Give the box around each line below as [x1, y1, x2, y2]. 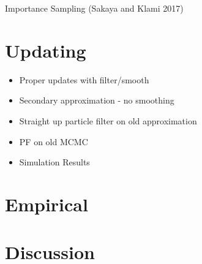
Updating [5, 37, 86, 62]
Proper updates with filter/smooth [19, 73, 149, 86]
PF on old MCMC [19, 135, 88, 148]
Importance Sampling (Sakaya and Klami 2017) [5, 2, 184, 14]
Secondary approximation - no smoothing [19, 94, 174, 107]
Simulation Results [19, 156, 90, 168]
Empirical [5, 191, 88, 216]
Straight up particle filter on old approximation [19, 114, 197, 127]
